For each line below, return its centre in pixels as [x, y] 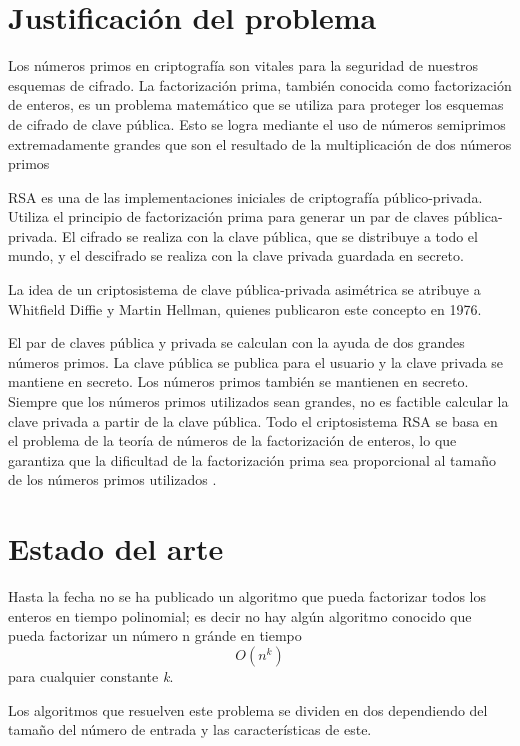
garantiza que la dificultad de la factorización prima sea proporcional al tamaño [252, 459]
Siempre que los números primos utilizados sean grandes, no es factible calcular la [258, 401]
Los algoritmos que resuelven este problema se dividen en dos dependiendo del [248, 709]
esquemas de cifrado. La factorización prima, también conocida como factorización [260, 84]
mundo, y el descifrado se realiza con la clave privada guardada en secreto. [236, 255]
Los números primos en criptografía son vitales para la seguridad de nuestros [243, 65]
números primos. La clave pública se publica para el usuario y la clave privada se [256, 361]
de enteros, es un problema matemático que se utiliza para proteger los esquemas [256, 104]
